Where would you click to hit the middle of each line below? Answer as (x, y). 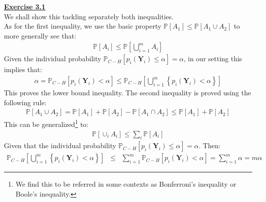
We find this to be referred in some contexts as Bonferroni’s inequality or (126, 184)
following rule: (25, 102)
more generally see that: (40, 35)
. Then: (210, 145)
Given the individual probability (53, 59)
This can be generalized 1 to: (46, 123)
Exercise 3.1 (25, 6)
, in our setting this (213, 59)
